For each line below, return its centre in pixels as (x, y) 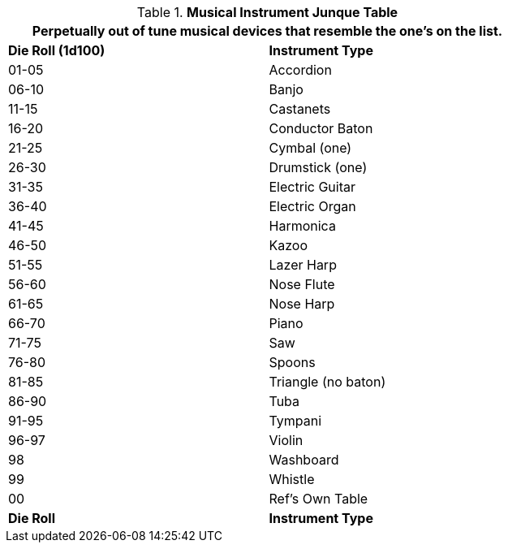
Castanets (300, 109)
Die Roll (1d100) (57, 50)
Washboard (304, 460)
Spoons (292, 362)
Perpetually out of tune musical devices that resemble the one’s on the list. (267, 31)
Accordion (300, 70)
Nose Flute (302, 284)
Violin (286, 440)
